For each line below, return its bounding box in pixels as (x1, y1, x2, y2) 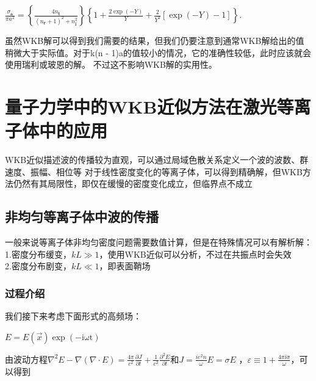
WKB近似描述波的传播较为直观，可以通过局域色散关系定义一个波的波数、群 (5, 153, 309, 166)
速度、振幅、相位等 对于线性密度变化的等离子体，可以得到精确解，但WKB (5, 165, 303, 178)
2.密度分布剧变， (5, 259, 71, 272)
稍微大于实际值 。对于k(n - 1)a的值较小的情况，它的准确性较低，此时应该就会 (5, 46, 312, 59)
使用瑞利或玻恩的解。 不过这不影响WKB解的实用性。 (5, 58, 217, 71)
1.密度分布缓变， (5, 247, 71, 260)
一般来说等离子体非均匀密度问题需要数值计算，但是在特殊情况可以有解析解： (5, 236, 312, 249)
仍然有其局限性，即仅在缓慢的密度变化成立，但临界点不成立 (13, 177, 253, 190)
